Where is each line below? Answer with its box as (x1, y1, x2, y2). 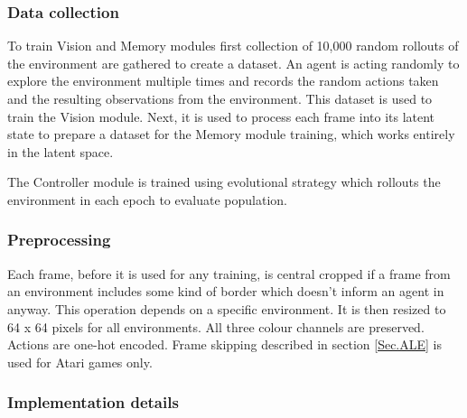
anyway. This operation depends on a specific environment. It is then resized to (7, 299, 446, 318)
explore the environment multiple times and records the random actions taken (7, 71, 439, 90)
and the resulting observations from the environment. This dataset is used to (7, 89, 433, 107)
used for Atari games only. (7, 352, 153, 371)
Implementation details (7, 391, 179, 413)
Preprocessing (7, 228, 111, 251)
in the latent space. (7, 142, 114, 161)
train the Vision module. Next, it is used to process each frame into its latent (7, 107, 435, 125)
